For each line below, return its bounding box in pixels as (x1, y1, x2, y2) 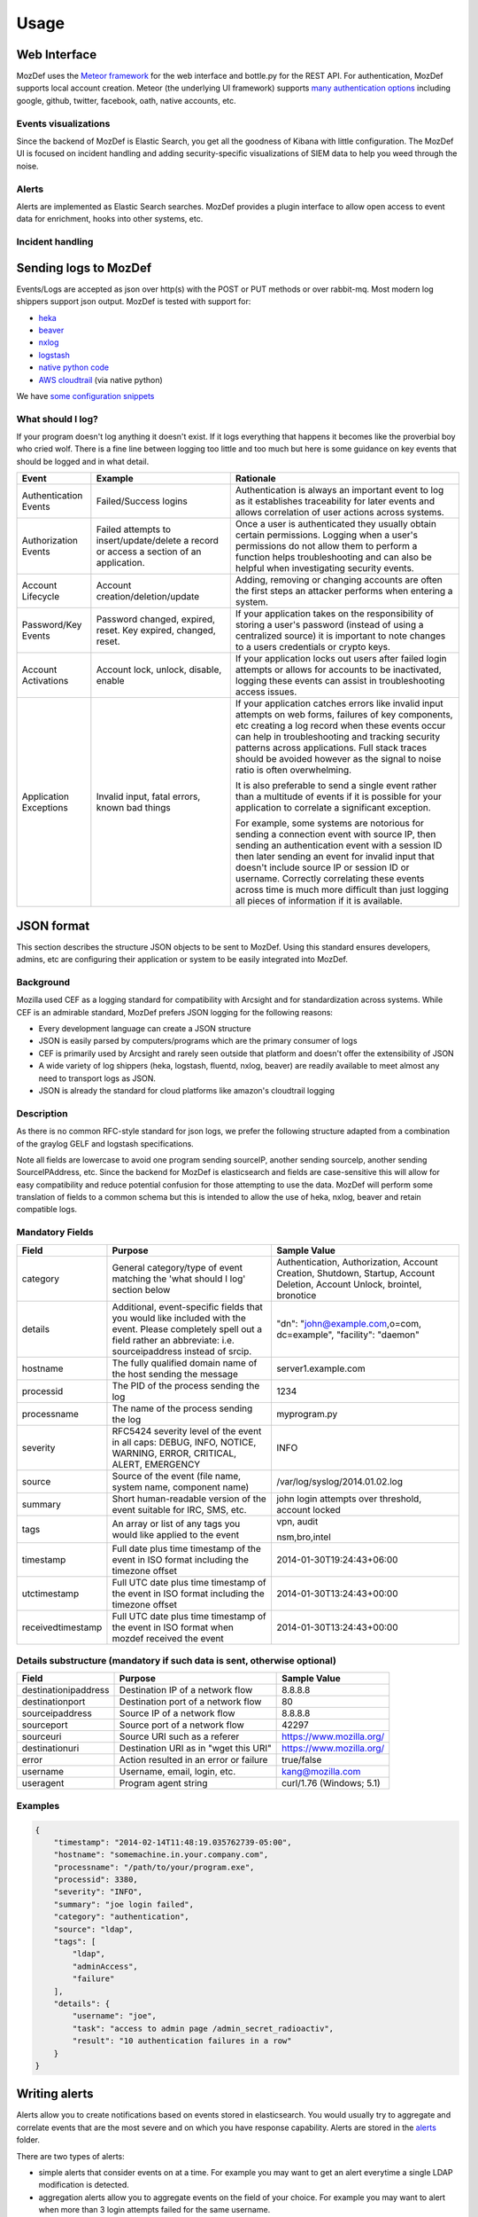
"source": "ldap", (53, 1924, 134, 1934)
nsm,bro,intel (275, 1531, 331, 1543)
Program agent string (119, 1777, 208, 1790)
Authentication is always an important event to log (235, 484, 444, 497)
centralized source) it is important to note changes (235, 630, 446, 642)
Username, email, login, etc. (119, 1766, 236, 1778)
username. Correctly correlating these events (235, 873, 425, 885)
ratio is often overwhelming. (235, 764, 352, 776)
